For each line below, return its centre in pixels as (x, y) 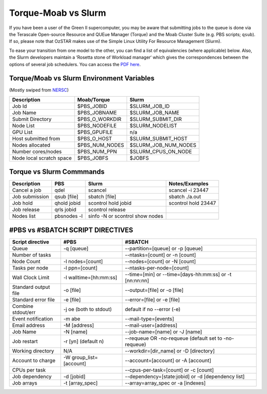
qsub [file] (67, 197)
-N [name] (75, 332)
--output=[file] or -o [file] (154, 290)
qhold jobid (68, 203)
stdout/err (24, 312)
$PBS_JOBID (92, 106)
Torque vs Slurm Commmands (57, 172)
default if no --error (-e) (153, 309)
